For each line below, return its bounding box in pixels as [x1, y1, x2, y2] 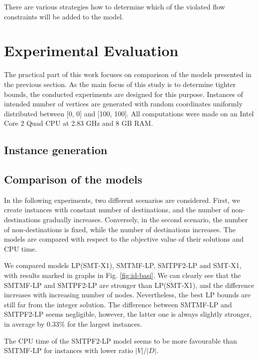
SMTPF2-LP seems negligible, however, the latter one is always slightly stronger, [4, 309, 252, 319]
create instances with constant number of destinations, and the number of [4, 204, 230, 215]
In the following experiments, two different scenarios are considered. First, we [4, 194, 240, 205]
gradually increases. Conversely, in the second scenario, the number [42, 214, 248, 225]
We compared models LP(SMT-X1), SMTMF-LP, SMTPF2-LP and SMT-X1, [4, 260, 242, 270]
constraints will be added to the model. [4, 11, 124, 21]
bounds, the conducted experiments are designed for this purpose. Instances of [4, 89, 243, 99]
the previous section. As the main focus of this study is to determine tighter [4, 79, 236, 89]
